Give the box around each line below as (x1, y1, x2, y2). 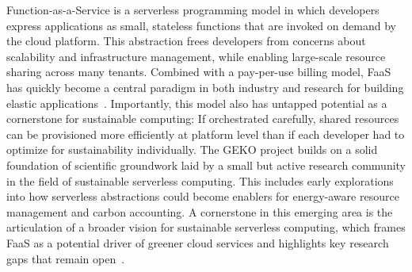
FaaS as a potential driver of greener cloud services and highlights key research (6, 234, 389, 251)
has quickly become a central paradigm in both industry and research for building (6, 79, 404, 95)
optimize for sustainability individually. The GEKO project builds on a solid (6, 141, 378, 158)
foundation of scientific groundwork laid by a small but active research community (6, 156, 406, 173)
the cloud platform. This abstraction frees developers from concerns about (6, 33, 366, 49)
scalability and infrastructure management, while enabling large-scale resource (6, 48, 386, 64)
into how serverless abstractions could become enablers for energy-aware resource (6, 188, 399, 205)
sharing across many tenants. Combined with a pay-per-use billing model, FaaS (6, 63, 391, 80)
